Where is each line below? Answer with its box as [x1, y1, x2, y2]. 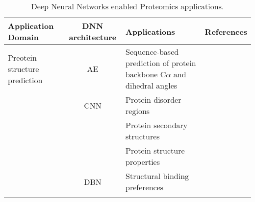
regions [126, 105, 150, 116]
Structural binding [126, 170, 189, 181]
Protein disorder [126, 94, 181, 105]
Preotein [8, 51, 37, 63]
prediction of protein [126, 57, 196, 68]
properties [126, 156, 160, 167]
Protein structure [126, 145, 185, 156]
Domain [8, 31, 39, 43]
